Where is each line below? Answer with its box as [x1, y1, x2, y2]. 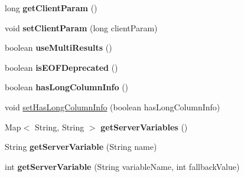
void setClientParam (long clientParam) [5, 21, 158, 34]
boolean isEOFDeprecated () [5, 61, 118, 73]
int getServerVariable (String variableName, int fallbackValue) [5, 160, 240, 172]
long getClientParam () [5, 2, 97, 14]
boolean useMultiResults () [5, 41, 112, 54]
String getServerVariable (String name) [5, 140, 157, 153]
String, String [34, 120, 84, 133]
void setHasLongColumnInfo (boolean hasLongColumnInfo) [5, 100, 220, 113]
